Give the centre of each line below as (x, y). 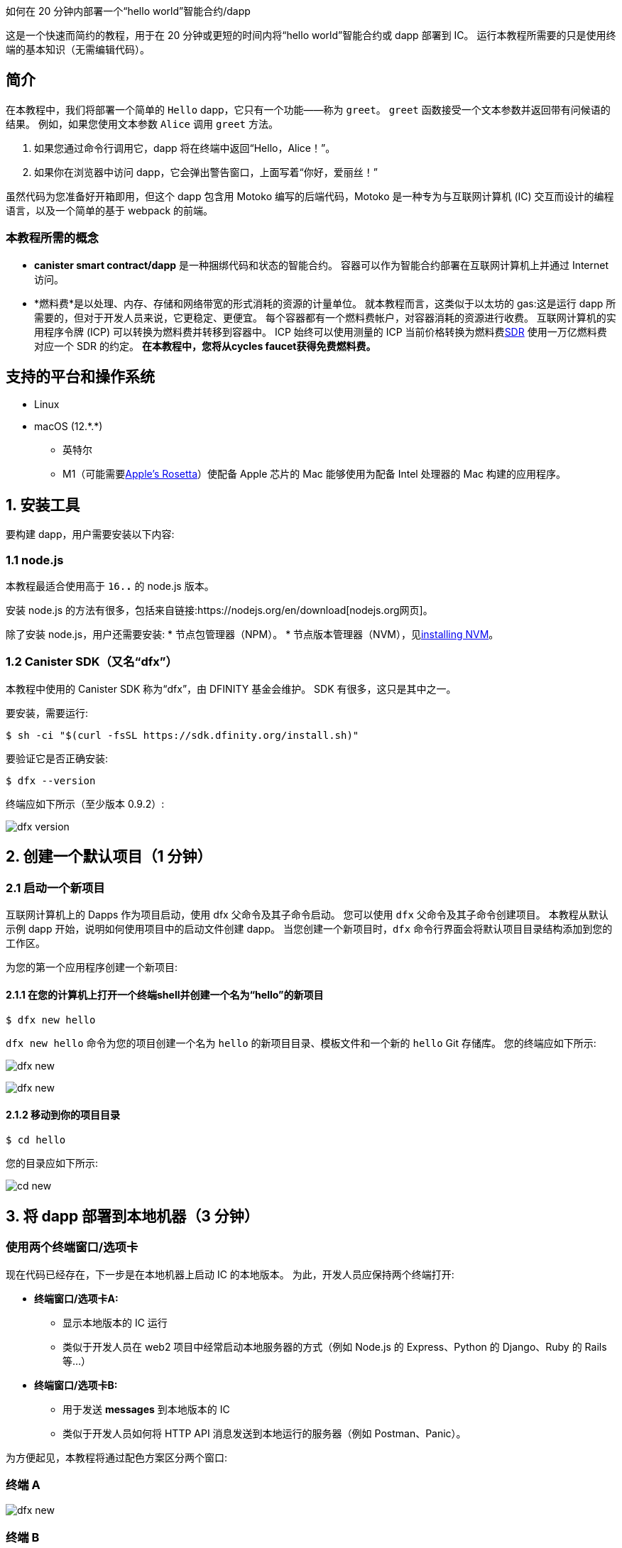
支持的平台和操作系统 (80, 377)
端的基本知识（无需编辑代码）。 (78, 49)
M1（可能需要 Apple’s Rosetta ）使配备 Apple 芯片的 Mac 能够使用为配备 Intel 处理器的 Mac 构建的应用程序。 (315, 474)
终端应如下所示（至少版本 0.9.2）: (85, 803)
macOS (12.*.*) (69, 427)
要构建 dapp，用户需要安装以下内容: (90, 534)
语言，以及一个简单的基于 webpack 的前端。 (110, 210)
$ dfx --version (51, 780)
